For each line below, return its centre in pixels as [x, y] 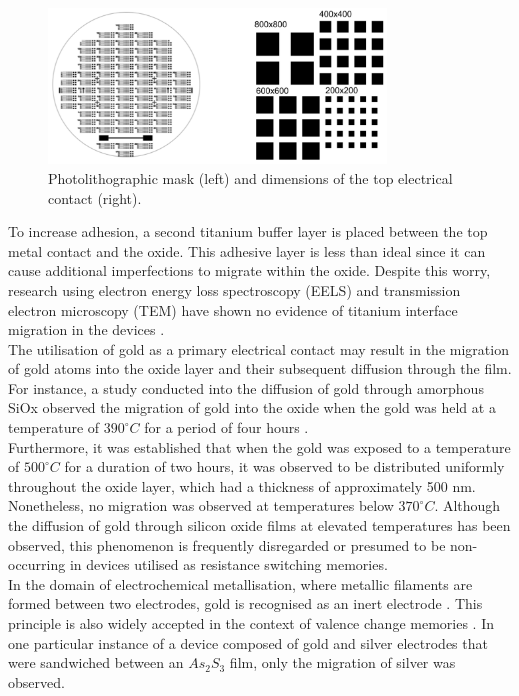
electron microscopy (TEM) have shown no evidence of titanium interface [233, 309]
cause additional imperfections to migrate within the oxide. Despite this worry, [249, 270]
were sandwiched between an [96, 662]
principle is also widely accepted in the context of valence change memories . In [251, 623]
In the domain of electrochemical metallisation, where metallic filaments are [240, 583]
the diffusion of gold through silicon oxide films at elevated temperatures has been [259, 525]
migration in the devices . [86, 329]
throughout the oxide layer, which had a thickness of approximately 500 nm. [242, 485]
